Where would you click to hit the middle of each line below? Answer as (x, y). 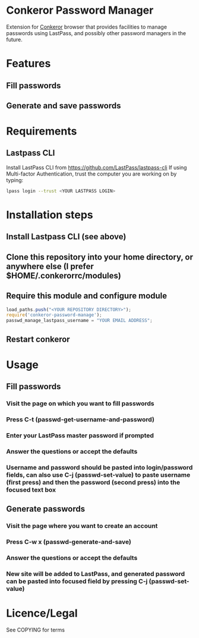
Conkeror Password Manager (80, 10)
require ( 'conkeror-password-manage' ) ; (54, 315)
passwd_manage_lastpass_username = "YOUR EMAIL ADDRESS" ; (79, 321)
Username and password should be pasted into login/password (99, 467)
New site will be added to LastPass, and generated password (96, 574)
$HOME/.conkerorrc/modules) (64, 275)
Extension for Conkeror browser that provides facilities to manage (87, 27)
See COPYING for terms (36, 630)
